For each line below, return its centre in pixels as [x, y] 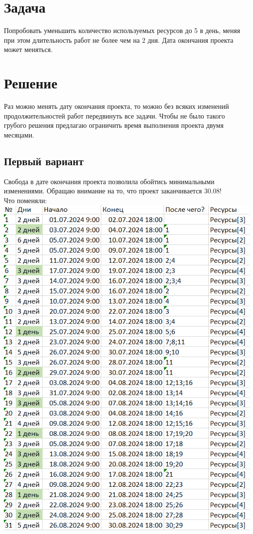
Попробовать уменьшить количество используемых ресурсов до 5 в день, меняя [122, 30]
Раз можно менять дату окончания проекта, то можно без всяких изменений [117, 106]
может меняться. [28, 49]
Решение [31, 83]
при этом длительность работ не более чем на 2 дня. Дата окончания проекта [119, 40]
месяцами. [19, 134]
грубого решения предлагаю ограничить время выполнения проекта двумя [114, 125]
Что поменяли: [26, 200]
